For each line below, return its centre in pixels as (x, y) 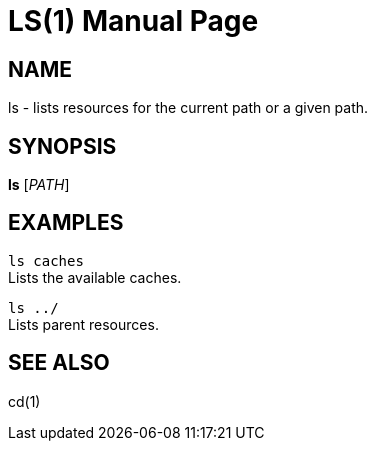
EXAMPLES (66, 223)
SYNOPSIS (62, 146)
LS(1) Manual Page (133, 21)
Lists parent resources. (83, 324)
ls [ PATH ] (39, 185)
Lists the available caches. (95, 277)
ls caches (46, 260)
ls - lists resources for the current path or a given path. (188, 108)
